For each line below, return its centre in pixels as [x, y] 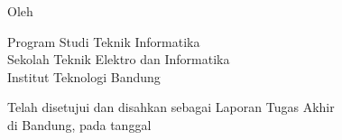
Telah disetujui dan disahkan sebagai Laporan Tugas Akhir [171, 107]
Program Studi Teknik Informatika [104, 41]
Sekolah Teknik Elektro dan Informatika [119, 59]
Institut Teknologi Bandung [84, 76]
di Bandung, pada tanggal [79, 124]
